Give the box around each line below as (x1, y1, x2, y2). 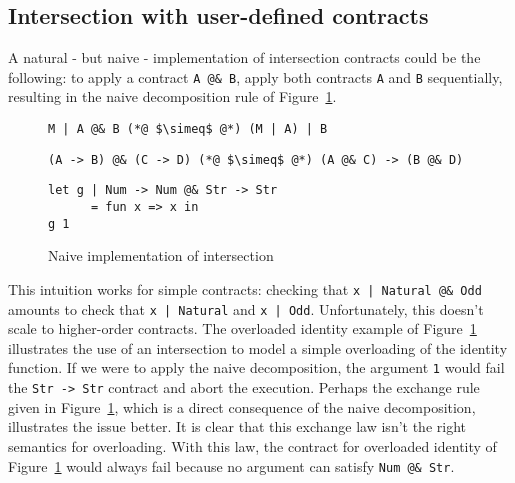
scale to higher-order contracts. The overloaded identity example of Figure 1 (8, 318, 477, 339)
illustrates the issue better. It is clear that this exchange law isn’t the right (8, 416, 466, 437)
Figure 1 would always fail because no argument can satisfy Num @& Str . (8, 455, 455, 476)
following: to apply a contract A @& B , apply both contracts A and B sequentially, (8, 66, 503, 87)
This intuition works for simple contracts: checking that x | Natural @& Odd (8, 278, 482, 299)
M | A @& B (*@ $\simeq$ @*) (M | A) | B (48, 122, 328, 137)
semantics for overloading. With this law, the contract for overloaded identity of (8, 435, 497, 456)
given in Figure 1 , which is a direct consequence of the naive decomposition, (8, 396, 476, 417)
